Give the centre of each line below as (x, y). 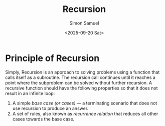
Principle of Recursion (52, 58)
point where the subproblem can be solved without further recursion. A (78, 82)
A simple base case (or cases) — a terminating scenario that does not (85, 103)
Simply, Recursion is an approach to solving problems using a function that (82, 72)
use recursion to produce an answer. (50, 108)
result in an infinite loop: (30, 93)
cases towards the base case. (43, 119)
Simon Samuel (84, 23)
